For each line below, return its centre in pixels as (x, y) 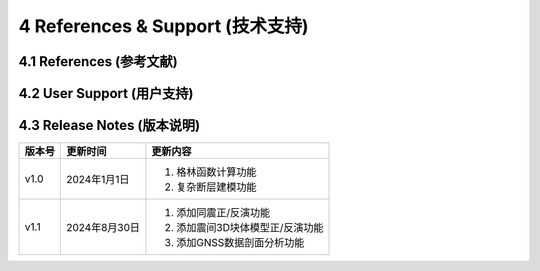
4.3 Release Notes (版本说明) (109, 125)
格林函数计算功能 (216, 172)
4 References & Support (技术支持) (163, 26)
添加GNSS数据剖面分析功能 (240, 243)
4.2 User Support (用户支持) (106, 93)
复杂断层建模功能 (216, 187)
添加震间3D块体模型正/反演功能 (250, 228)
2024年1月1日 (98, 180)
